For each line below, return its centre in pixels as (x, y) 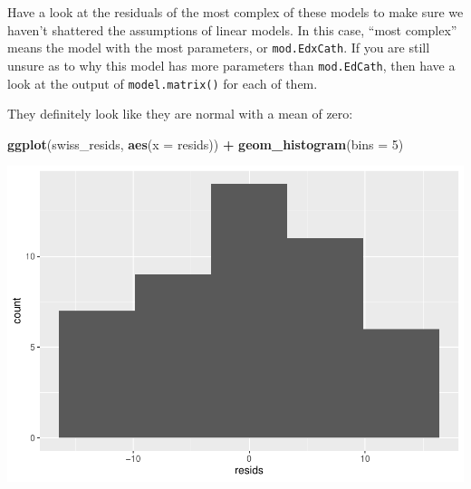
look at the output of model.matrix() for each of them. (163, 83)
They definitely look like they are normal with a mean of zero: (180, 114)
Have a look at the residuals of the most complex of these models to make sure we (235, 12)
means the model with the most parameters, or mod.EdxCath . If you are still (219, 48)
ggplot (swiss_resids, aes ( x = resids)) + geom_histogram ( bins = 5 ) (206, 144)
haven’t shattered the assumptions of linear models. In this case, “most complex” (232, 29)
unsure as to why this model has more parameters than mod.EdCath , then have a (231, 65)
